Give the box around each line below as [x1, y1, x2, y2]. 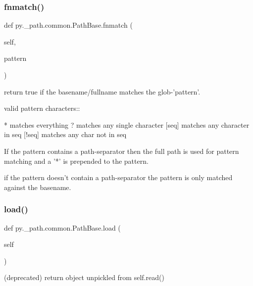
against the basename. [4, 182, 71, 192]
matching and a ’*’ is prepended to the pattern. [4, 155, 149, 166]
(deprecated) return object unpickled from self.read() [4, 272, 164, 283]
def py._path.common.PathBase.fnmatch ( [4, 20, 133, 30]
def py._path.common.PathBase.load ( [4, 222, 121, 233]
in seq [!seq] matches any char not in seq [4, 129, 127, 140]
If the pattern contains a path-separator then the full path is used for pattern [4, 145, 239, 156]
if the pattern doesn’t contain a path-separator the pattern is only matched [4, 172, 233, 183]
